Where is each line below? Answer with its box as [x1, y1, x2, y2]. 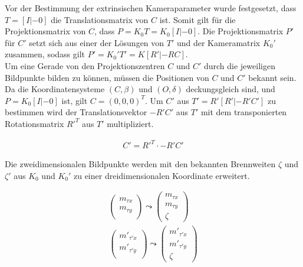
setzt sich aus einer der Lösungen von [29, 36, 164, 48]
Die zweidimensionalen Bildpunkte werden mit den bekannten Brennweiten [5, 158, 276, 170]
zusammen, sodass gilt [5, 48, 85, 60]
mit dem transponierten [200, 106, 287, 118]
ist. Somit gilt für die [159, 13, 236, 25]
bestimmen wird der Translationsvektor [5, 106, 147, 118]
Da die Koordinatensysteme [5, 83, 105, 95]
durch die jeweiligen [203, 59, 275, 71]
